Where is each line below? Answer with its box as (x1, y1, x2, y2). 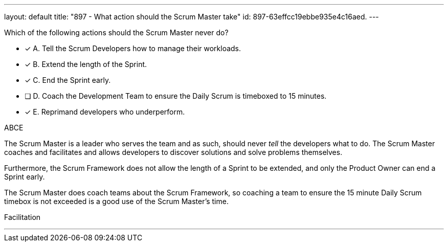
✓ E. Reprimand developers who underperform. (25, 107, 185, 116)
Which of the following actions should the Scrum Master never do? (4, 28, 229, 37)
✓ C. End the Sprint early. (25, 76, 111, 84)
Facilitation (4, 213, 41, 221)
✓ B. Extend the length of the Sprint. (25, 60, 147, 69)
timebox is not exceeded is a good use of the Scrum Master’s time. (4, 197, 229, 206)
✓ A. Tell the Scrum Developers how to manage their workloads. (25, 44, 241, 53)
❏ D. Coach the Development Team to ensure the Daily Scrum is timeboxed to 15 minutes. (25, 92, 327, 100)
